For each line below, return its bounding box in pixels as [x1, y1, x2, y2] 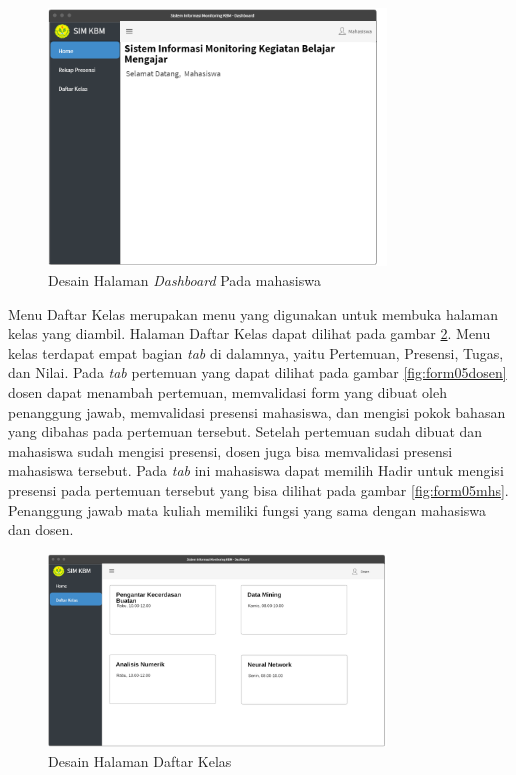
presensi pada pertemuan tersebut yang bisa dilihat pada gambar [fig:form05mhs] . [8, 479, 509, 500]
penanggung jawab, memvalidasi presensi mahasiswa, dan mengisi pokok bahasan [8, 401, 506, 422]
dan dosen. [8, 519, 74, 540]
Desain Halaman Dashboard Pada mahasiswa [48, 269, 321, 290]
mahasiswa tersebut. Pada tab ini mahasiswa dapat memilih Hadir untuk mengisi [8, 460, 504, 481]
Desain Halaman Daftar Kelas [48, 750, 232, 771]
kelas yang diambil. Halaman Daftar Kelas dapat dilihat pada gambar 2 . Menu [8, 323, 491, 344]
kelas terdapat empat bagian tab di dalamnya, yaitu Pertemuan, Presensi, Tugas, [8, 342, 504, 363]
